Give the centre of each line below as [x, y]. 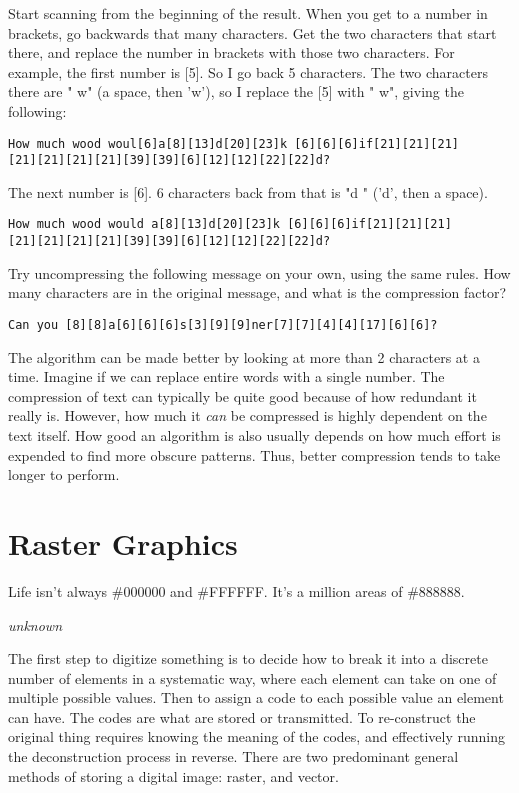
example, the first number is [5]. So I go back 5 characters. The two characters [248, 71]
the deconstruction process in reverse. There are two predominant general [233, 756]
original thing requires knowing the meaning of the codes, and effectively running [256, 736]
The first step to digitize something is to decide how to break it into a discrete [248, 658]
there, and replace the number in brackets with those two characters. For [231, 52]
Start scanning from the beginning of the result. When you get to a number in [248, 13]
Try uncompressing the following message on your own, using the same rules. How [259, 272]
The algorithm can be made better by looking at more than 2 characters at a [244, 356]
